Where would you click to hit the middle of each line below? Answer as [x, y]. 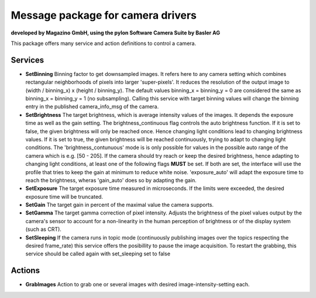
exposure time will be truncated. [64, 196]
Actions [25, 271]
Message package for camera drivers [104, 15]
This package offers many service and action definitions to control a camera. [103, 43]
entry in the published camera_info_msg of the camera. [92, 107]
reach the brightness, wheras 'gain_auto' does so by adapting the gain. [111, 180]
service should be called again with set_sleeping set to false [98, 254]
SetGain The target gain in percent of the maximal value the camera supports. [119, 205]
